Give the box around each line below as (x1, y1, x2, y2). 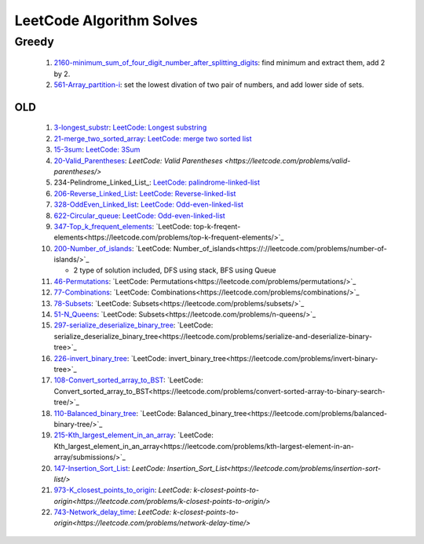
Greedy (14, 35, 54, 49)
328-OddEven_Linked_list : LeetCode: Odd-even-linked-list (53, 200, 243, 210)
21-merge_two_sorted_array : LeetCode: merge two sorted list (53, 133, 252, 143)
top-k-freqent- (193, 221, 241, 231)
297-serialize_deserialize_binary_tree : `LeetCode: (53, 320, 214, 330)
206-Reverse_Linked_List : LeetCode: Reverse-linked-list (53, 188, 236, 198)
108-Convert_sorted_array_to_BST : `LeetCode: (53, 375, 203, 385)
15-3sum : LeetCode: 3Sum (53, 145, 141, 155)
